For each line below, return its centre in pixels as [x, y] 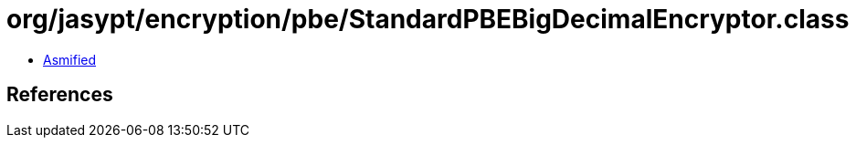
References [60, 95]
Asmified [70, 59]
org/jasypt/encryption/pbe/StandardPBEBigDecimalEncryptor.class [428, 19]
